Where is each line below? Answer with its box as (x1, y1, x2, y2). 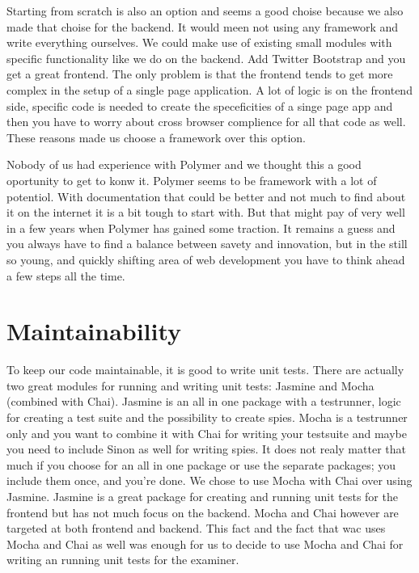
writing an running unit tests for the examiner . (6, 551, 239, 568)
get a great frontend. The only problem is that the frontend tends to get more (6, 65, 393, 82)
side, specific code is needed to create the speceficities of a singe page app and (6, 97, 393, 114)
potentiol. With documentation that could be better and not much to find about (6, 187, 406, 204)
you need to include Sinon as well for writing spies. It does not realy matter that (6, 440, 406, 457)
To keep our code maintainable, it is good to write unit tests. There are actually (6, 361, 404, 378)
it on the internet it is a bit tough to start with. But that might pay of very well (6, 204, 405, 221)
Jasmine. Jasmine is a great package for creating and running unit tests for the (6, 487, 398, 504)
